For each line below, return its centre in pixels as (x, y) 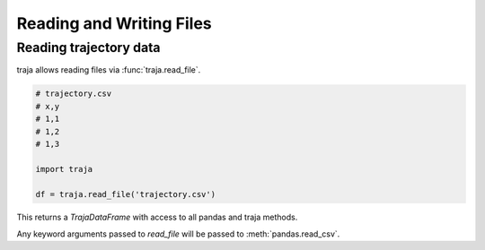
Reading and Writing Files (114, 23)
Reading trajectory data (88, 47)
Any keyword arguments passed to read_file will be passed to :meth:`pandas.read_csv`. (178, 234)
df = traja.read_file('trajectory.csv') (125, 194)
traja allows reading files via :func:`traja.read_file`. (109, 70)
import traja (64, 169)
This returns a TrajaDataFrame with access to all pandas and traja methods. (157, 217)
